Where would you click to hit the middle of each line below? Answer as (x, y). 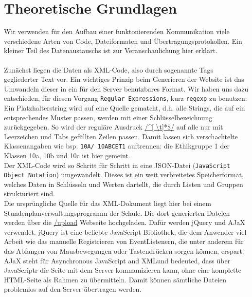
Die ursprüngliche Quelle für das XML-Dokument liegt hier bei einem (108, 203)
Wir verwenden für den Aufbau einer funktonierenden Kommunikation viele (117, 31)
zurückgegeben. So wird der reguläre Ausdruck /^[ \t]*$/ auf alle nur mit (114, 127)
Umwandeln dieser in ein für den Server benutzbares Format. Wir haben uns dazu (126, 88)
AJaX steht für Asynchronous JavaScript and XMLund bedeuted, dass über (117, 260)
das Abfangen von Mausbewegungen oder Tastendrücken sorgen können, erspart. (124, 251)
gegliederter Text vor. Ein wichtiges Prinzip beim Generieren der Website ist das (124, 79)
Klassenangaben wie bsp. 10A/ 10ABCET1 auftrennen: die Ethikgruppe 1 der (117, 146)
